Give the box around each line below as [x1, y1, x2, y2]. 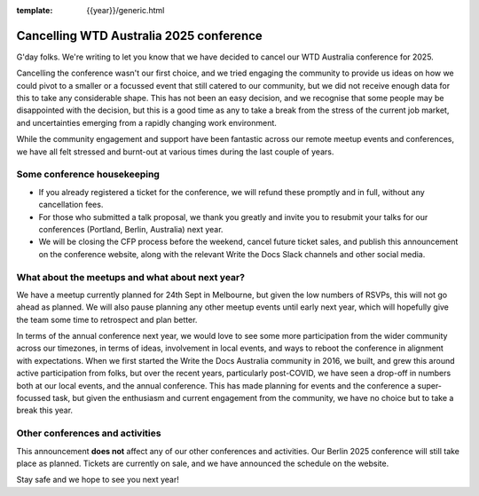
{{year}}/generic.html [86, 5, 165, 15]
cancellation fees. [38, 200, 104, 210]
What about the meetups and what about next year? [16, 271, 246, 283]
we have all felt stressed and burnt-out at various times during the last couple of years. [16, 146, 334, 157]
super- [417, 380, 443, 390]
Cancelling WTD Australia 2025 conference [16, 28, 263, 43]
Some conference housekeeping [16, 169, 160, 181]
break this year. [16, 405, 74, 416]
